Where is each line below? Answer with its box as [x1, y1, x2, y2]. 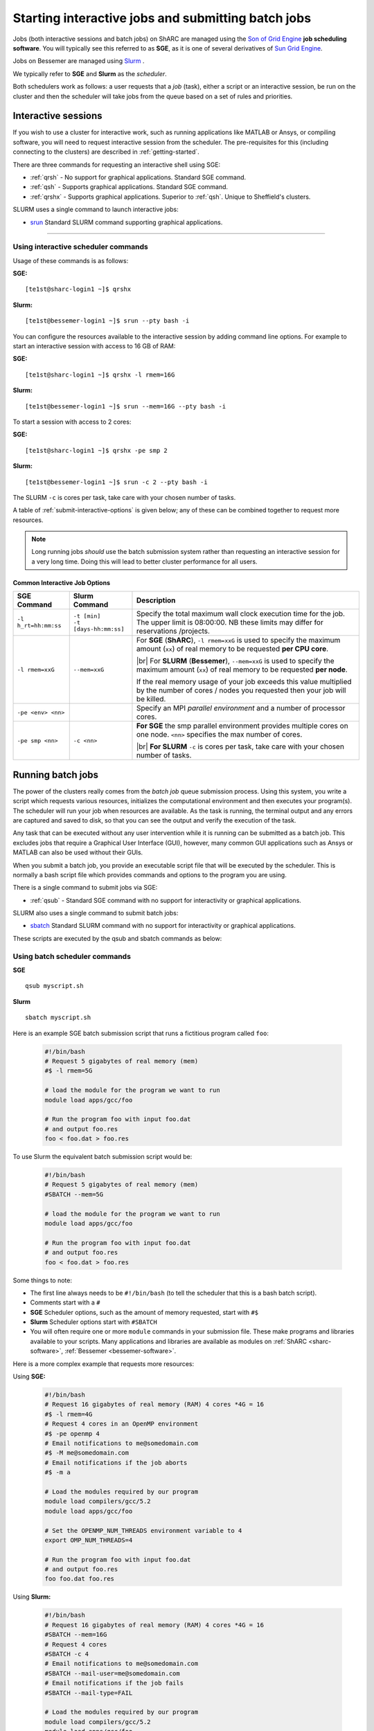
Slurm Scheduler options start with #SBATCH [30, 1318, 157, 1326]
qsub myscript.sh [25, 982, 84, 990]
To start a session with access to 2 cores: [12, 418, 132, 426]
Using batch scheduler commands [12, 951, 132, 961]
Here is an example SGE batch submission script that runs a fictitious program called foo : [12, 1029, 269, 1037]
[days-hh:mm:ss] [73, 625, 125, 633]
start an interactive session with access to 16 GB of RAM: [12, 342, 176, 350]
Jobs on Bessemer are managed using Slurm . [12, 57, 145, 65]
